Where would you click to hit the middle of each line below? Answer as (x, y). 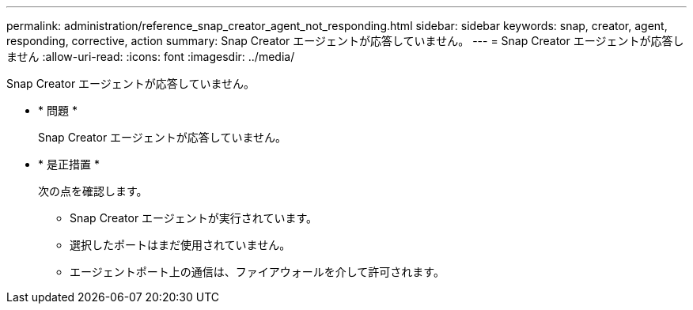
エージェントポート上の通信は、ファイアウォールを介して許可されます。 (257, 272)
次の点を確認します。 (93, 191)
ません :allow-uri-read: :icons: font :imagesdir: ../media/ (151, 57)
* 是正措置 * (69, 164)
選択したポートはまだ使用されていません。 (180, 245)
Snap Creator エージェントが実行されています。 (193, 218)
